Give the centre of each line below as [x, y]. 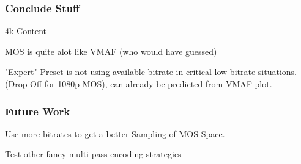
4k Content [26, 31]
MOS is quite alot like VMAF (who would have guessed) [111, 51]
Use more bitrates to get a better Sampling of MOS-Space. [115, 133]
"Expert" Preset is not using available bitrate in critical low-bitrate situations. [151, 72]
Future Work [38, 111]
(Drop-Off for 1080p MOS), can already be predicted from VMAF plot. [139, 84]
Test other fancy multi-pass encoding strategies [93, 154]
